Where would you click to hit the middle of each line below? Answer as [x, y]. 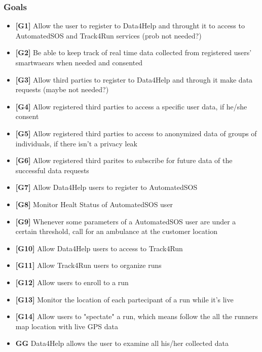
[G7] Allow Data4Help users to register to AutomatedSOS [106, 187]
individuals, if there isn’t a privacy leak [77, 143]
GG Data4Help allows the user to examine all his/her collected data [122, 343]
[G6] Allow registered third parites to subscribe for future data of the [124, 160]
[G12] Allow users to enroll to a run [72, 282]
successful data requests [52, 170]
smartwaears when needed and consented [79, 62]
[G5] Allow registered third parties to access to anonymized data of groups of [136, 133]
